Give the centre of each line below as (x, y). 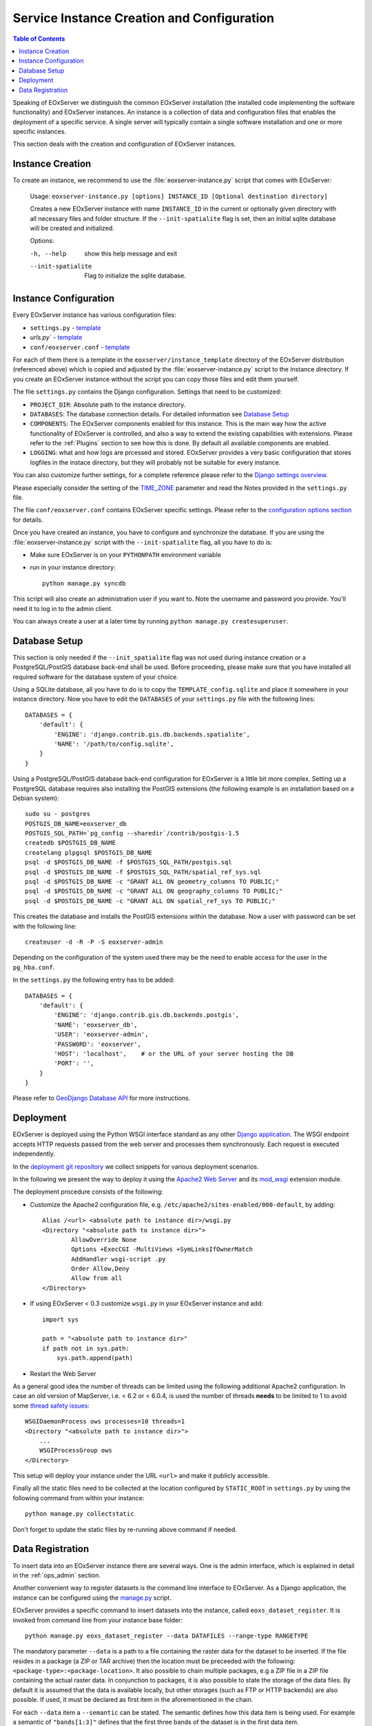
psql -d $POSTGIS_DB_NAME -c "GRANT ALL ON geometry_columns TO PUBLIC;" (152, 882)
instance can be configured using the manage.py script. (92, 1598)
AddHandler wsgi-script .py (118, 1259)
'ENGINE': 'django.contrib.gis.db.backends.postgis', (147, 1015)
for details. (28, 520)
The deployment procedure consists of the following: (88, 1192)
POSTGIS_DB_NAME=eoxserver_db (76, 824)
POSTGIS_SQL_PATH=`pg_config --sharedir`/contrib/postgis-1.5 (132, 833)
